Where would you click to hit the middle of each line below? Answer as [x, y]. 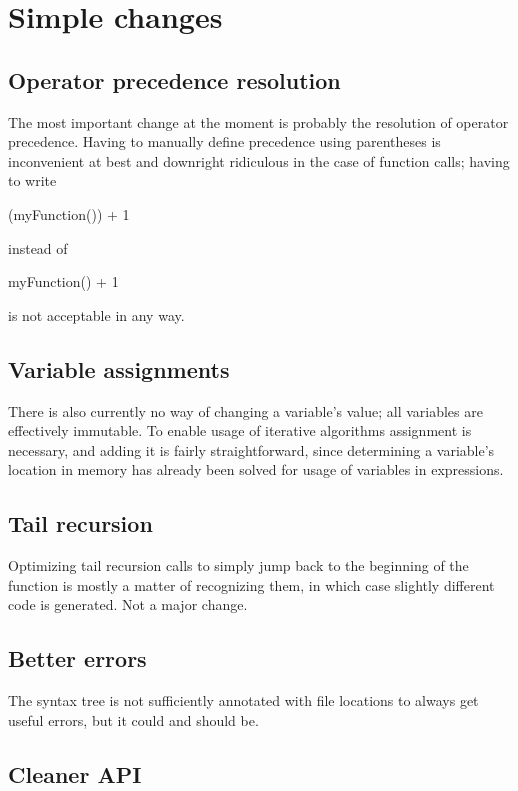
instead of [38, 247]
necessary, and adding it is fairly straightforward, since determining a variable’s [251, 449]
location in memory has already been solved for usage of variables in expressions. [256, 469]
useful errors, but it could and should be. [133, 719]
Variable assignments [119, 368]
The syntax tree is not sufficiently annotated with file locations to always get [243, 700]
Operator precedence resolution [174, 79]
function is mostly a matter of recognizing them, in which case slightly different [251, 584]
